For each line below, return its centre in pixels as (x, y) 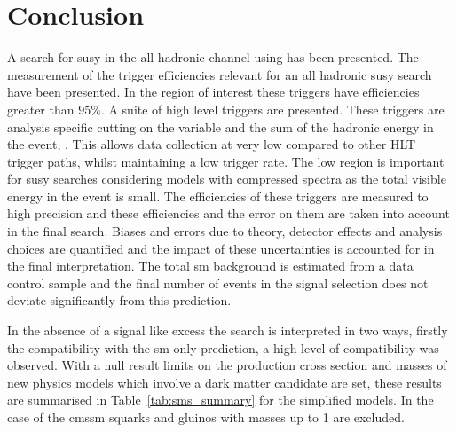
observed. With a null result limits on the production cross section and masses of (227, 365)
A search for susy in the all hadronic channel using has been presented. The (213, 57)
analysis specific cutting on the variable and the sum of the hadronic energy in (221, 126)
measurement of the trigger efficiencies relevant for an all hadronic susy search (220, 74)
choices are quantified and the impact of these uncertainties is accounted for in (221, 248)
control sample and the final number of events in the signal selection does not (218, 283)
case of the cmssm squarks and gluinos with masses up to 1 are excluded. (206, 417)
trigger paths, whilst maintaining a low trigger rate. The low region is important (226, 161)
